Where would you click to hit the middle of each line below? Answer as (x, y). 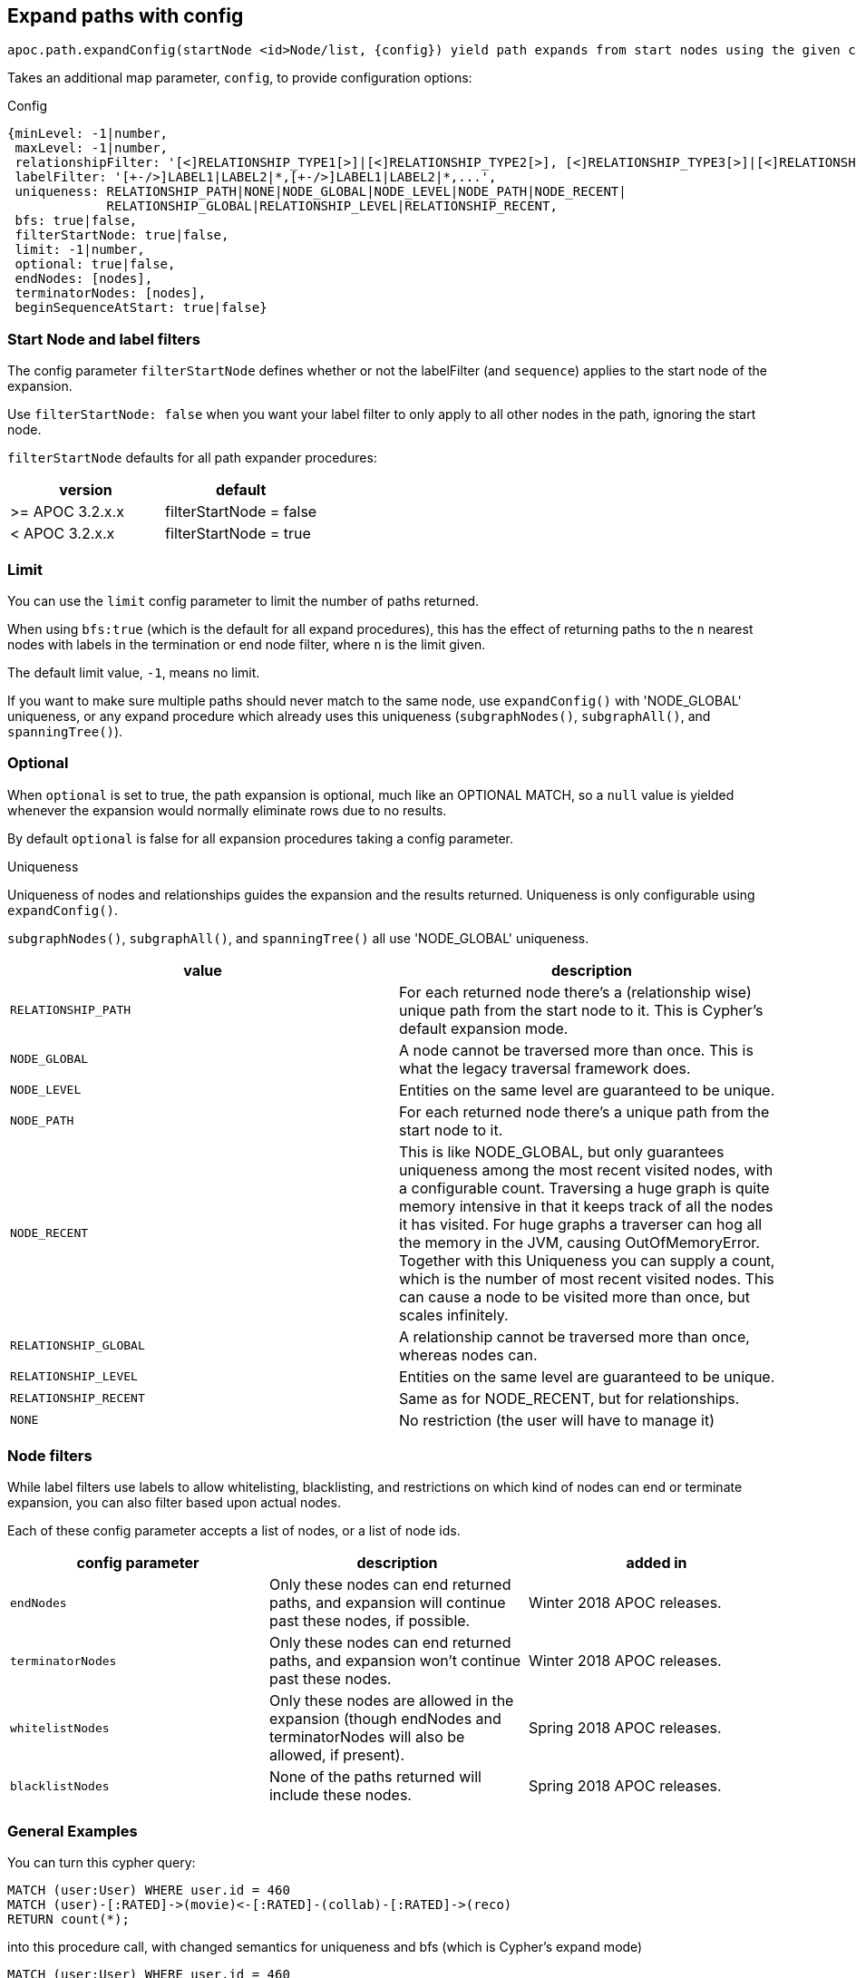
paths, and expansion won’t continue (395, 1661)
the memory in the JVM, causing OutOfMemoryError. (579, 1242)
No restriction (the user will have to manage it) (557, 1420)
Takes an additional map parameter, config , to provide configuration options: (240, 78)
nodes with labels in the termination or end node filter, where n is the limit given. (247, 644)
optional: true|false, (95, 264)
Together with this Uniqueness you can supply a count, (587, 1260)
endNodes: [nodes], (84, 279)
